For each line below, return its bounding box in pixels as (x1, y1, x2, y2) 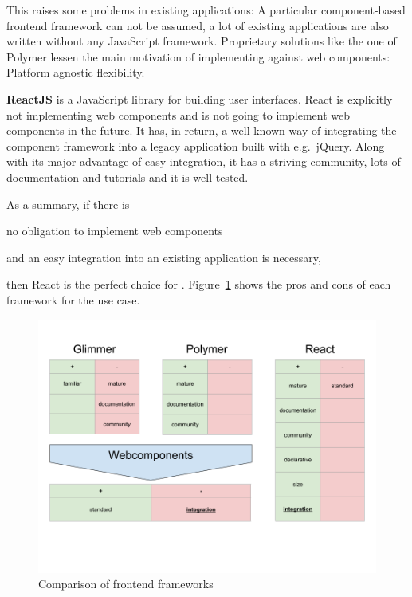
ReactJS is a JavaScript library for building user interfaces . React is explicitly (6, 90, 393, 107)
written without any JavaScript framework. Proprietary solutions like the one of (6, 33, 397, 49)
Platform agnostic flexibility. (6, 64, 145, 81)
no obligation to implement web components (6, 222, 223, 239)
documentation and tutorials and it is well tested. (6, 168, 249, 185)
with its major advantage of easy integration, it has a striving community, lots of (6, 153, 401, 170)
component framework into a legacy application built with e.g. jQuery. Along (6, 137, 385, 154)
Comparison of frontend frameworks (38, 575, 214, 592)
